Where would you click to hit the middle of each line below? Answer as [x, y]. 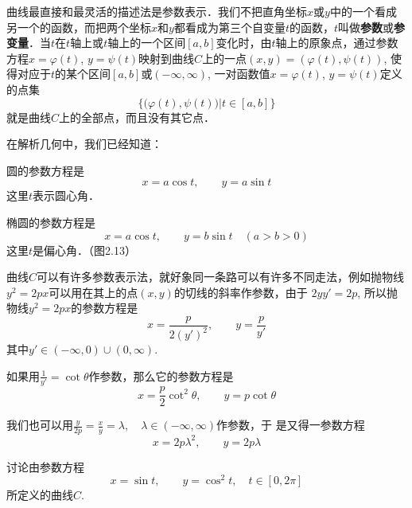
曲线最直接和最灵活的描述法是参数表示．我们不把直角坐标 [157, 11]
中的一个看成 [363, 11]
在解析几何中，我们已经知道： [84, 144]
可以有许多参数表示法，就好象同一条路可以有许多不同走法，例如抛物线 [221, 277]
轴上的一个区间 [147, 43]
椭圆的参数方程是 [51, 222]
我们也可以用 [40, 425]
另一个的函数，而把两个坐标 [79, 27]
